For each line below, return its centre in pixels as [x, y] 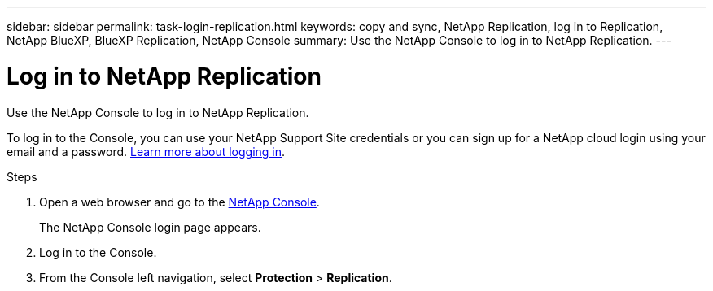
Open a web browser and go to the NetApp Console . [179, 202]
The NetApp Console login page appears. [150, 227]
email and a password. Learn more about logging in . [146, 151]
